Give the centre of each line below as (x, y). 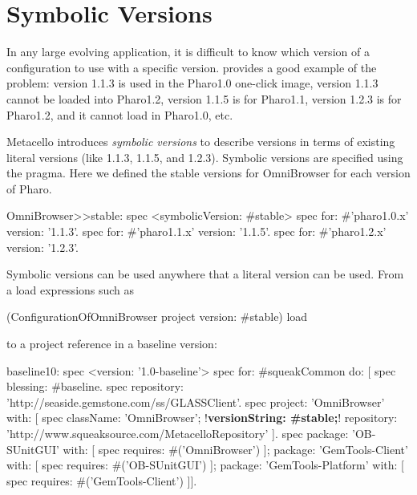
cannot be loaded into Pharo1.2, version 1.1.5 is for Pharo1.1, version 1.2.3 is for (204, 98)
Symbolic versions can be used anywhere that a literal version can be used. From (205, 274)
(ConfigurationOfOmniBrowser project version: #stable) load (157, 316)
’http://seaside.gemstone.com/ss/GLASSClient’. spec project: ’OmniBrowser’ (196, 402)
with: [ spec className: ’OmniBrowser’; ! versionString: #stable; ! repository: (202, 418)
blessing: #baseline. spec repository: (95, 386)
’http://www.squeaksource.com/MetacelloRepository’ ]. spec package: (178, 433)
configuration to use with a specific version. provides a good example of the (192, 67)
